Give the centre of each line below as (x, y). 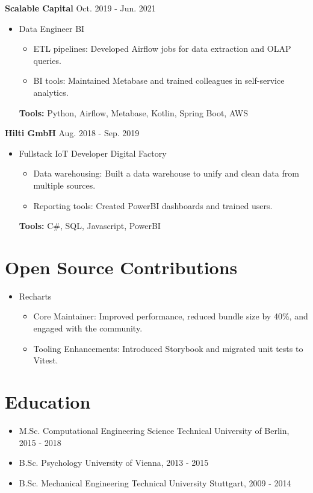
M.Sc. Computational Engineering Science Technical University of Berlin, (154, 430)
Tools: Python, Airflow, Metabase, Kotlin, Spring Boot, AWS (134, 112)
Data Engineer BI (52, 28)
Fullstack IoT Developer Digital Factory (93, 153)
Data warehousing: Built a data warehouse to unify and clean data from (166, 173)
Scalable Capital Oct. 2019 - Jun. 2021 (80, 8)
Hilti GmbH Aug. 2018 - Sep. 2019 (72, 133)
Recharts (35, 296)
